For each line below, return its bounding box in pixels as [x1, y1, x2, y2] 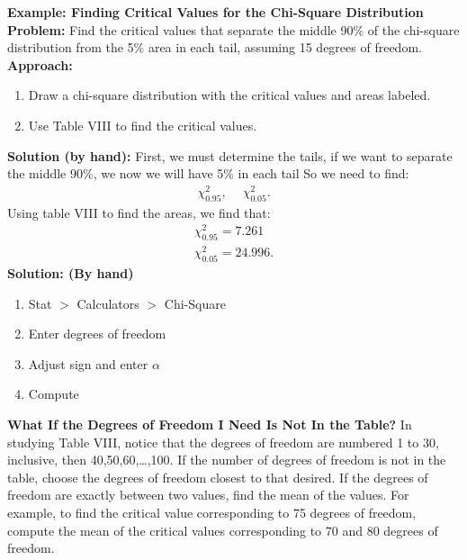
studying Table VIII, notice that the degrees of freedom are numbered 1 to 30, [7, 432, 439, 451]
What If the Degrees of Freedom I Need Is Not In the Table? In [7, 415, 412, 434]
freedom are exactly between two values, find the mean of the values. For [7, 485, 409, 504]
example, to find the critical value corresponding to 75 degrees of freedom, [7, 503, 417, 521]
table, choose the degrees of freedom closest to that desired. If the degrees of [7, 467, 428, 486]
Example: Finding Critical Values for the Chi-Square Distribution [7, 3, 424, 21]
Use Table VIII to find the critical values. [28, 115, 257, 134]
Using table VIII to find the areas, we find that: [7, 203, 271, 221]
